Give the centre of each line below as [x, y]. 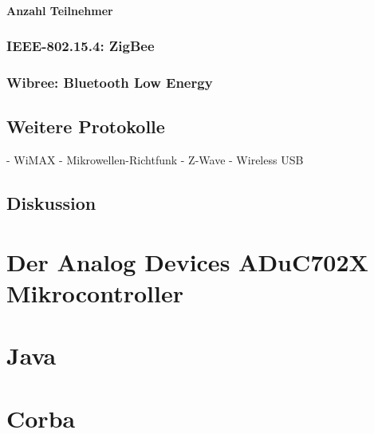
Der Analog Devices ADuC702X [187, 261]
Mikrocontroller [95, 292]
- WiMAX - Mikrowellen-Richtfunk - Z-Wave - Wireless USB [155, 160]
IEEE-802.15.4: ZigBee [81, 46]
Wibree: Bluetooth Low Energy [110, 82]
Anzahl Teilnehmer [60, 10]
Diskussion [51, 203]
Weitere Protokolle [86, 126]
